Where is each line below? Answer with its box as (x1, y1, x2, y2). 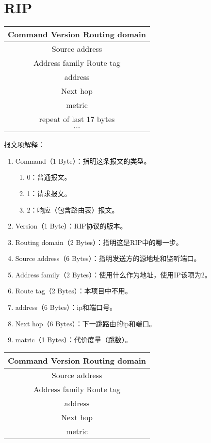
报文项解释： (4, 139, 45, 150)
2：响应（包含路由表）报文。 (27, 204, 119, 214)
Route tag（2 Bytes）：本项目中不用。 (15, 286, 132, 296)
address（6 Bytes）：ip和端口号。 (15, 302, 116, 312)
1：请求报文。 (27, 188, 71, 198)
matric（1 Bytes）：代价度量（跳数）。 (15, 335, 132, 345)
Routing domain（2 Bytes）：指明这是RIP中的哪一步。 (15, 237, 183, 247)
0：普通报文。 (27, 172, 71, 182)
